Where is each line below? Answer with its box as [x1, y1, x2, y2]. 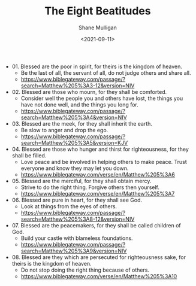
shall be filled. [11, 151, 47, 159]
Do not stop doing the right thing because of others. [20, 266, 150, 273]
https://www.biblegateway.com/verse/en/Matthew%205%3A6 [20, 171, 176, 178]
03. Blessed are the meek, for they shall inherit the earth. [11, 120, 153, 127]
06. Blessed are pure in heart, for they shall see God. [11, 196, 143, 203]
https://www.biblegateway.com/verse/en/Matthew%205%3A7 [20, 190, 175, 197]
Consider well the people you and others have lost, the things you [20, 95, 183, 102]
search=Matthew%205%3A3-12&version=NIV [20, 82, 135, 89]
